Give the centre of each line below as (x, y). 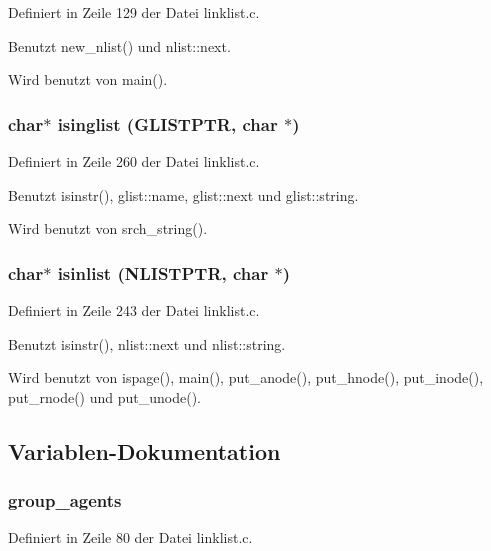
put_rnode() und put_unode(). (105, 396)
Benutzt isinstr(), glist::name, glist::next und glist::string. (183, 194)
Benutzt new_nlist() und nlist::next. (119, 45)
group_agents (65, 500)
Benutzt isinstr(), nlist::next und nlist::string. (147, 343)
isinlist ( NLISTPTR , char (163, 272)
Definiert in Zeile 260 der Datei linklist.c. (134, 161)
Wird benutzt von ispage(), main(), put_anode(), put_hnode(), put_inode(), (246, 377)
